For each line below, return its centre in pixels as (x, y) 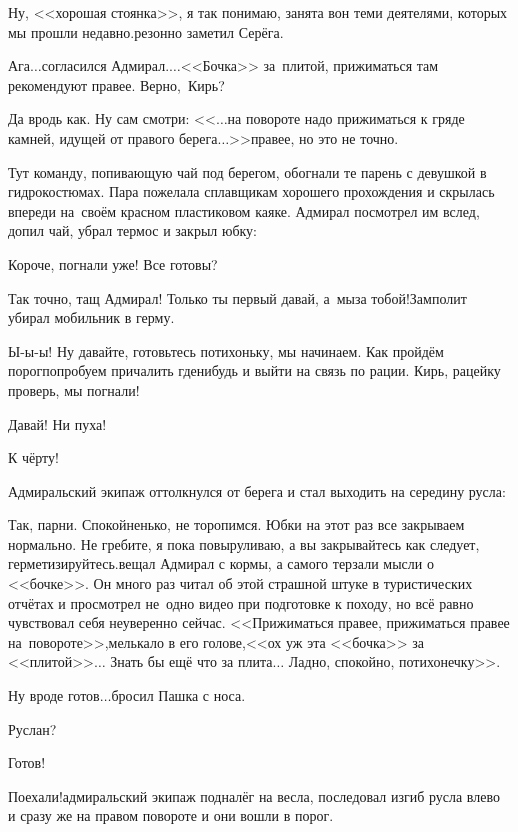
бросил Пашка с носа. (178, 695)
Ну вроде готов (54, 695)
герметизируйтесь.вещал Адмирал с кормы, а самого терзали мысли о (221, 563)
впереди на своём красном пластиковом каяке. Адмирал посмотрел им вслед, (244, 210)
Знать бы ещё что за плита (191, 661)
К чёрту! (33, 457)
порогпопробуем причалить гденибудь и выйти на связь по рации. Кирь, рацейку (254, 370)
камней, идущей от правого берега (113, 137)
